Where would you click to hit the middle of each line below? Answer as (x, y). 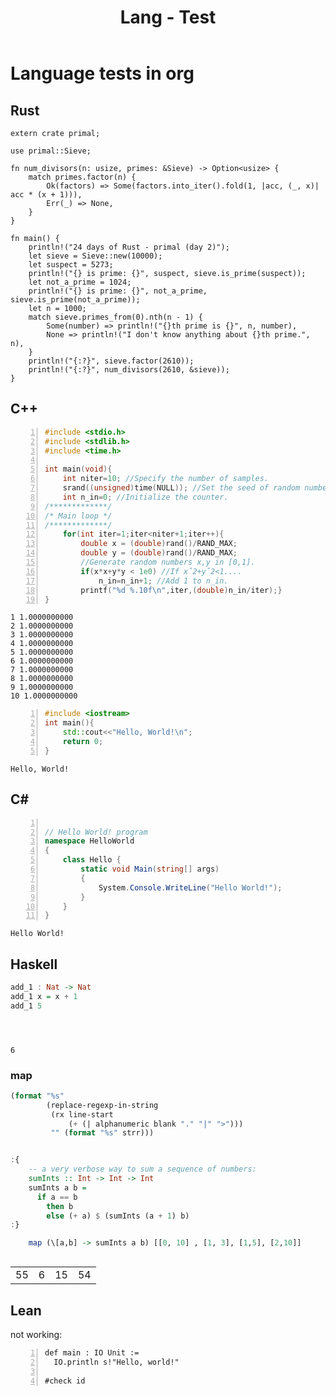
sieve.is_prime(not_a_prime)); (75, 300)
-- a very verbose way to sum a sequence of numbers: (142, 1169)
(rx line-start (82, 1114)
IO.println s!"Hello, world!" (116, 1362)
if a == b (57, 1197)
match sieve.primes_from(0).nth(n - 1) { (115, 317)
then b (60, 1206)
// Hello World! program (96, 832)
